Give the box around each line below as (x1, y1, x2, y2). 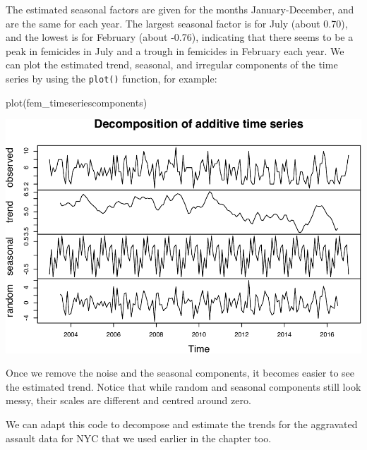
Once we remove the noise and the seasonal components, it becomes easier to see (6, 365, 354, 380)
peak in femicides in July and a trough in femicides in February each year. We (6, 43, 344, 58)
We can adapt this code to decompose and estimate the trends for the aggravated (6, 417, 358, 431)
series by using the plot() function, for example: (6, 71, 217, 85)
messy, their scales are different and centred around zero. (6, 393, 251, 408)
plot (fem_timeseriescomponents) (6, 95, 148, 109)
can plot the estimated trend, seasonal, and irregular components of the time (6, 57, 338, 72)
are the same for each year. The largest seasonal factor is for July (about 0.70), (6, 16, 348, 30)
